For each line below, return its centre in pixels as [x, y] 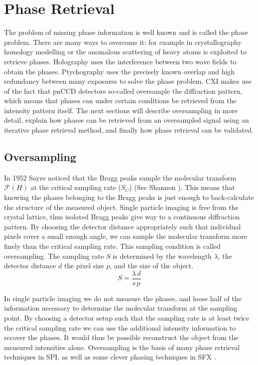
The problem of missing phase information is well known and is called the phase [126, 32]
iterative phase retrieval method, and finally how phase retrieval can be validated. [129, 130]
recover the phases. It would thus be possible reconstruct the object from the [121, 337]
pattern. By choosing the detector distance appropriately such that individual [123, 226]
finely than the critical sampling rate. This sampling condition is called [112, 246]
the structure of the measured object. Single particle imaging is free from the [121, 207]
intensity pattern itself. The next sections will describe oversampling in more [121, 110]
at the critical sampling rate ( [76, 187]
